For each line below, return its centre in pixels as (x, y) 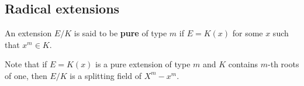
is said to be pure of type (120, 33)
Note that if (26, 64)
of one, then (26, 75)
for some (248, 33)
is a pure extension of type (143, 64)
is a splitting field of (106, 75)
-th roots (284, 64)
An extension (28, 33)
